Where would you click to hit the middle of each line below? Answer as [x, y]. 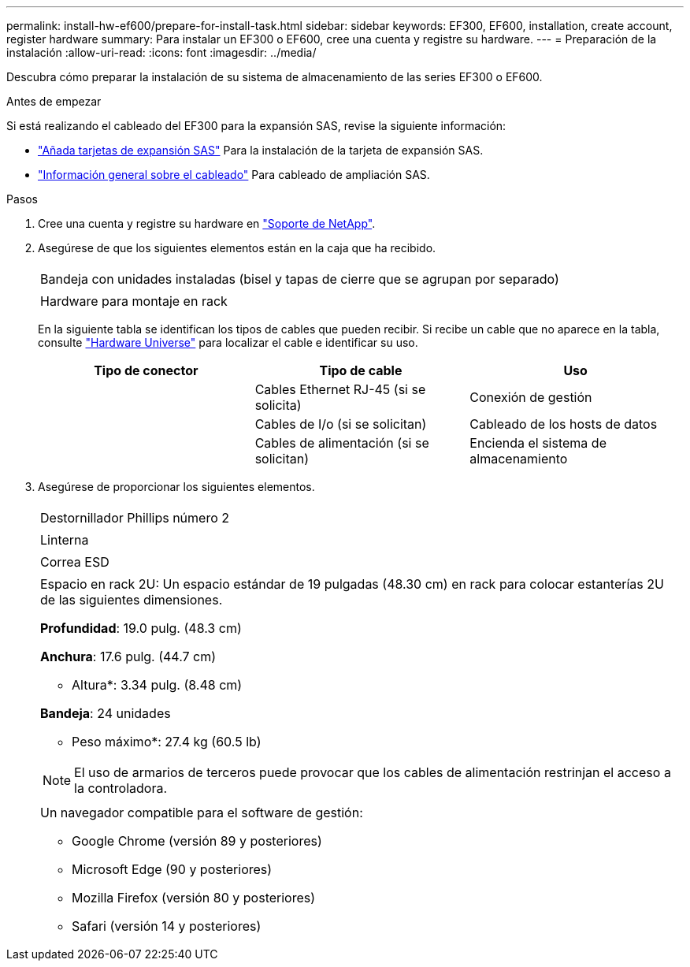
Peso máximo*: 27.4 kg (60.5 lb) [167, 742]
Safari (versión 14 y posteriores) [167, 926]
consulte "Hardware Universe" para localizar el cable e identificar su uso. [228, 342]
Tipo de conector [146, 370]
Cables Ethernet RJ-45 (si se [340, 389]
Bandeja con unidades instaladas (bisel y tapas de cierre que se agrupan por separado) [300, 279]
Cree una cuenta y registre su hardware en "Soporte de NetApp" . [207, 223]
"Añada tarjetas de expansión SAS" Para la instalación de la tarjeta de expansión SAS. [261, 150]
